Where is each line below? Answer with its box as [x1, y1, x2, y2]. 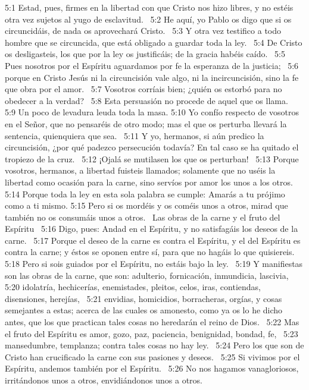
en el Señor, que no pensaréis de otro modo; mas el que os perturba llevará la [5, 117, 287, 130]
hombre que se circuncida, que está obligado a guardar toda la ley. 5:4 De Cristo [5, 36, 302, 48]
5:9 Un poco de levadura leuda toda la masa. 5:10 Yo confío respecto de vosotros [5, 106, 299, 118]
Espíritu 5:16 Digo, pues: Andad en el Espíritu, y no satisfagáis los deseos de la [5, 222, 298, 235]
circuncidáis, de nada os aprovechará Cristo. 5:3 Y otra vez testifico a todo [5, 24, 282, 37]
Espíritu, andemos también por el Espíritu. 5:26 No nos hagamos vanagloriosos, [5, 362, 299, 375]
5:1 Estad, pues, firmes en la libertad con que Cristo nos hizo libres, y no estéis [5, 1, 294, 13]
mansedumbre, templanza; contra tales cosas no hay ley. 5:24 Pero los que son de [5, 339, 304, 351]
